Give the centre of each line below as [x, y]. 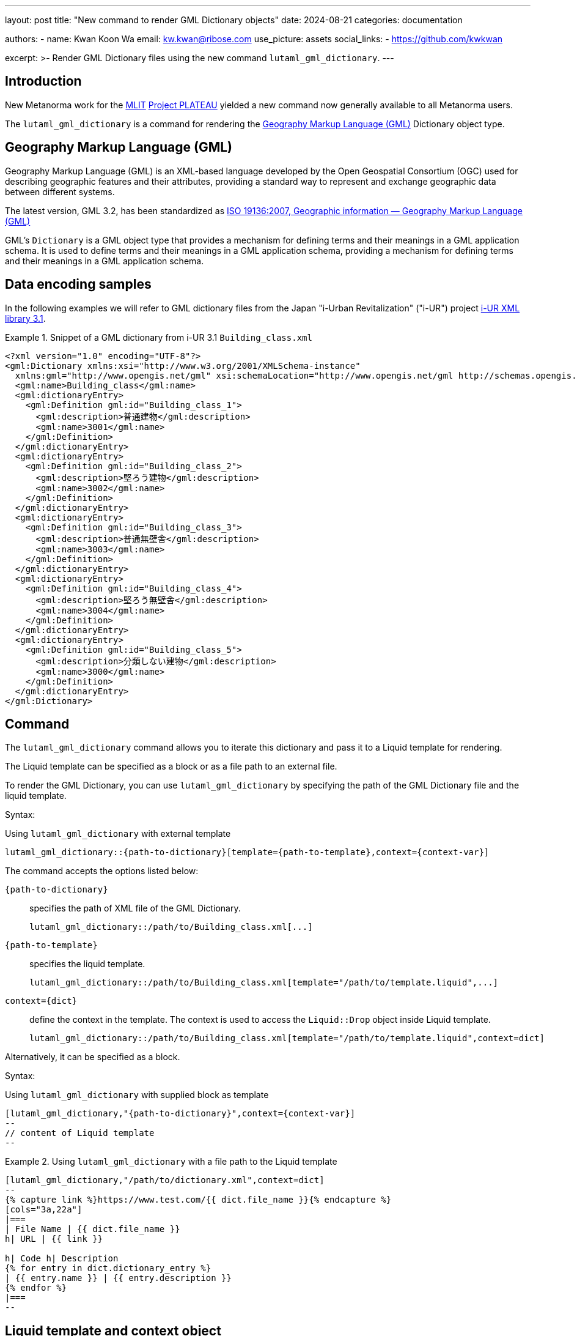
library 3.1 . [25, 318]
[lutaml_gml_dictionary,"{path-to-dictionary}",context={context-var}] [180, 1114]
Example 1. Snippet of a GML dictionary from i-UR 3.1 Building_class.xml [159, 337]
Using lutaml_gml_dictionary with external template [118, 834]
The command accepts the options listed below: [102, 871]
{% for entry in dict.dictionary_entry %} [108, 1268]
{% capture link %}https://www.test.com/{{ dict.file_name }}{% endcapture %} [198, 1200]
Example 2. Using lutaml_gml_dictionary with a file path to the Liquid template [171, 1162]
